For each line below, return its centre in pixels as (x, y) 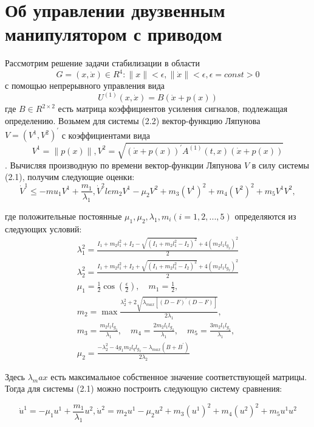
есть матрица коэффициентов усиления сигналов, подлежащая (173, 109)
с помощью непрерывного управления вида (85, 85)
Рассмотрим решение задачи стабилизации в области (102, 63)
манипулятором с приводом (114, 34)
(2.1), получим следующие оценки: (70, 177)
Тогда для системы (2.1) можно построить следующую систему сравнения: (144, 388)
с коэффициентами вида (106, 135)
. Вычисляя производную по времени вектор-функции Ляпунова (123, 165)
